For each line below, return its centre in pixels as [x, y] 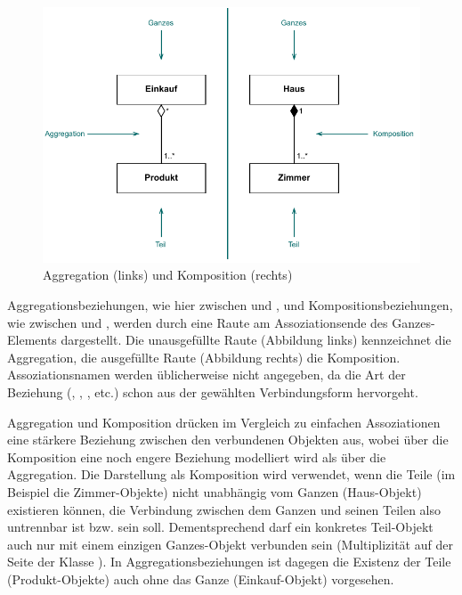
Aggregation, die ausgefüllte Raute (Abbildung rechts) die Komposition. [204, 357]
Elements [32, 340]
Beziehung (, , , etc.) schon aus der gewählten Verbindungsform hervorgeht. [213, 392]
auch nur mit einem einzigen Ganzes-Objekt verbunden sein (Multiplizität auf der [230, 544]
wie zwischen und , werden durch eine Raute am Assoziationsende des [198, 322]
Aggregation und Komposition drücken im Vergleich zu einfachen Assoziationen [224, 422]
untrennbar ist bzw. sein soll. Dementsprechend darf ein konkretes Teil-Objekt [220, 527]
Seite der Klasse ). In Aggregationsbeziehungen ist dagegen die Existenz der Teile [229, 562]
